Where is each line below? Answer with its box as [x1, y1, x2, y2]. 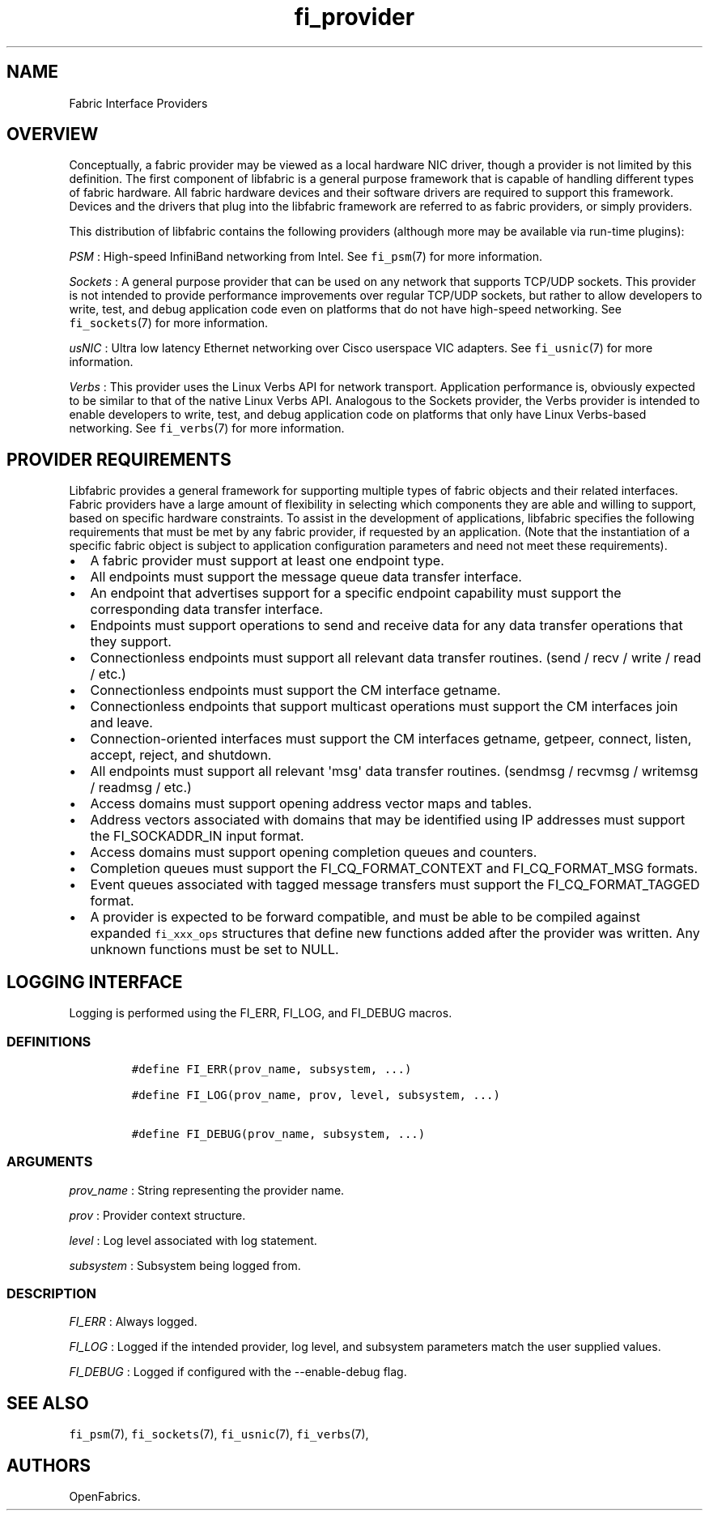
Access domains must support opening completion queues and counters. [90, 844, 537, 861]
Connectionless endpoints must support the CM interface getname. [90, 682, 501, 699]
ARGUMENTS [6, 1153, 93, 1170]
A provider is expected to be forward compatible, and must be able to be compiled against [90, 909, 640, 926]
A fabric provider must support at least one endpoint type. [90, 552, 444, 569]
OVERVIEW [6, 124, 99, 145]
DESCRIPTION [6, 1285, 97, 1302]
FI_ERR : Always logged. [69, 1315, 197, 1329]
